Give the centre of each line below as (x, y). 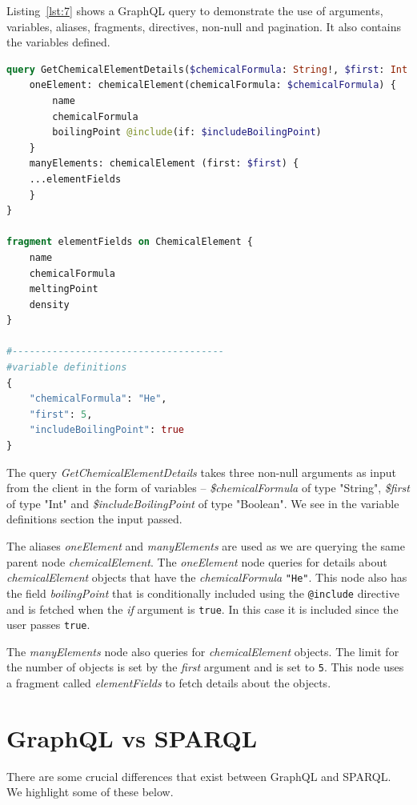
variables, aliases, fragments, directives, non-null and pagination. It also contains (204, 26)
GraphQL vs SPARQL (132, 737)
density (49, 304)
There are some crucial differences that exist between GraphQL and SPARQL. (199, 776)
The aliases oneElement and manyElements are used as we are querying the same (206, 546)
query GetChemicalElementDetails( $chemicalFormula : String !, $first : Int (207, 69)
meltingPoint (64, 289)
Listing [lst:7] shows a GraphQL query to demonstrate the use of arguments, (195, 10)
